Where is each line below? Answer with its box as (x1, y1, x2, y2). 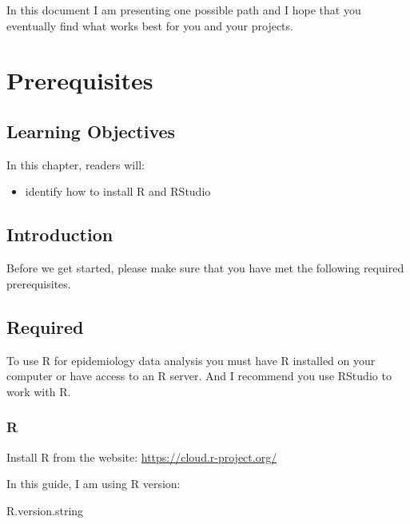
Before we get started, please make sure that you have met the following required (6, 260, 404, 276)
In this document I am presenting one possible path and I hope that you (6, 2, 361, 18)
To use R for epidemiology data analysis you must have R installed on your (6, 351, 376, 368)
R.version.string (6, 502, 84, 518)
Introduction (6, 222, 113, 247)
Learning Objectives (6, 118, 176, 143)
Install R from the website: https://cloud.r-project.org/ (6, 448, 277, 465)
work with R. (6, 383, 71, 399)
